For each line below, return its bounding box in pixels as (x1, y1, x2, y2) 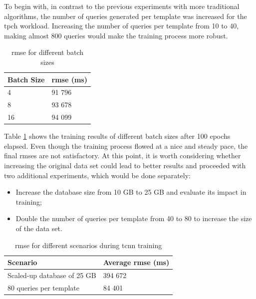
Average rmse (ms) (103, 257, 170, 268)
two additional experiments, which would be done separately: (4, 170, 191, 180)
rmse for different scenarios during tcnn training (15, 240, 162, 250)
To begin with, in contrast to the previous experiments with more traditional (4, 1, 240, 11)
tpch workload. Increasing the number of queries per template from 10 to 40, (4, 20, 239, 31)
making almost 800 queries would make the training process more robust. (4, 30, 228, 40)
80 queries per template (7, 282, 80, 293)
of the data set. (15, 223, 62, 233)
